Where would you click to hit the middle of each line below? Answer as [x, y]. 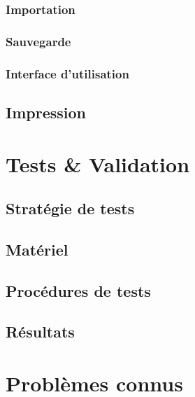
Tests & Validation [98, 163]
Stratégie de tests [70, 208]
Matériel [37, 249]
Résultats [40, 332]
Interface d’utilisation [67, 73]
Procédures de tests [78, 290]
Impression [46, 112]
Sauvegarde [38, 41]
